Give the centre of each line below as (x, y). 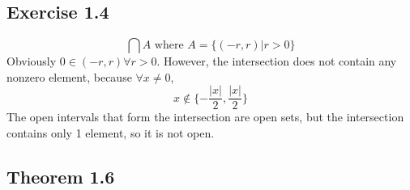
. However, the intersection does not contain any (277, 61)
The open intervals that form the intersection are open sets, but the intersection (205, 117)
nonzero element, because (69, 76)
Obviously (32, 61)
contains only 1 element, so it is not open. (111, 133)
